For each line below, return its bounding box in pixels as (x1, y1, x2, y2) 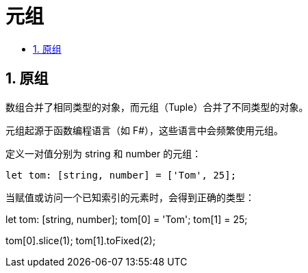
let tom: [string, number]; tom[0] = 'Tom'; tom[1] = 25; (5, 213, 248, 225)
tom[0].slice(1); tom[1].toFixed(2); (5, 234, 156, 246)
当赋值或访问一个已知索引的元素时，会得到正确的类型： (5, 191, 255, 203)
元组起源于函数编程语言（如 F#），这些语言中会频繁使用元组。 (5, 124, 284, 136)
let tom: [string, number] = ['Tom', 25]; (5, 169, 237, 181)
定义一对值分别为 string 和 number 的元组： (5, 147, 202, 159)
